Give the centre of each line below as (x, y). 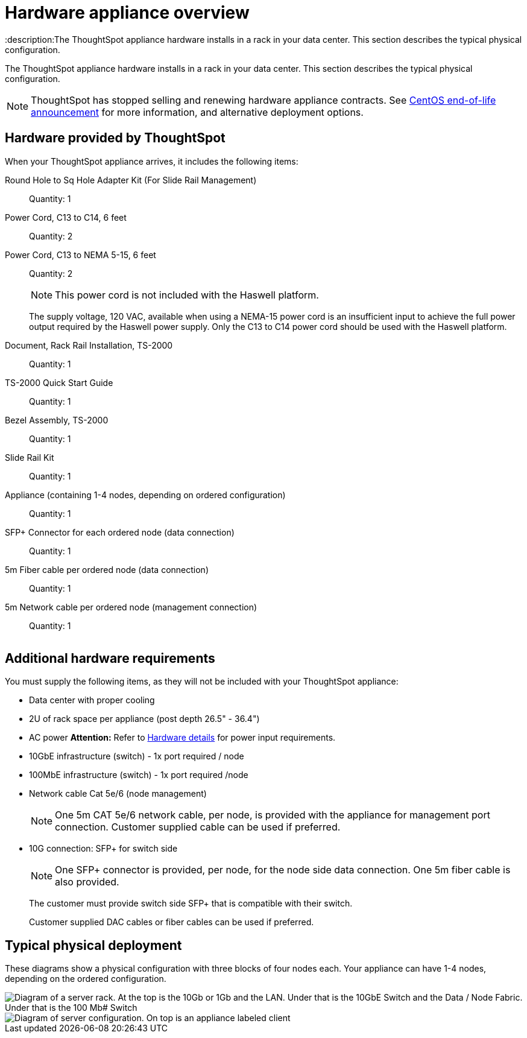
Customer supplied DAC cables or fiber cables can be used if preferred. (172, 922)
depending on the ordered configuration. (86, 979)
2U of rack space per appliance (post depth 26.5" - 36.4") (144, 719)
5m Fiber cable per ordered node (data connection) (107, 569)
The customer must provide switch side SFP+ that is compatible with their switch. (191, 904)
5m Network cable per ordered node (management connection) (131, 607)
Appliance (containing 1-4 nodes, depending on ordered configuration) (145, 495)
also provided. (87, 882)
